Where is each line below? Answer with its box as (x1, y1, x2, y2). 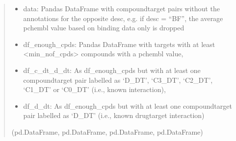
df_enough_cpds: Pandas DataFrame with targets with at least (23, 39, 215, 49)
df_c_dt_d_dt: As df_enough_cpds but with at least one (23, 65, 201, 75)
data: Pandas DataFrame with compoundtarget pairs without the (23, 3, 220, 13)
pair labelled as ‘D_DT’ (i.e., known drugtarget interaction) (23, 110, 205, 120)
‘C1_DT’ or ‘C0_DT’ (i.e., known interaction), (23, 84, 166, 94)
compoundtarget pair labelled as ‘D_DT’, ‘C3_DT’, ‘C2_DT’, (23, 74, 213, 85)
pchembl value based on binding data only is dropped (23, 23, 184, 33)
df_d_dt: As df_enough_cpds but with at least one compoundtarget (23, 100, 232, 111)
